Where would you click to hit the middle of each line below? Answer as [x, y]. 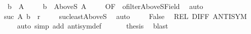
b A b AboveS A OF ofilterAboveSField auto [105, 6]
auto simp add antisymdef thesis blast [93, 26]
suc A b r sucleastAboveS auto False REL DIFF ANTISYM [125, 16]
